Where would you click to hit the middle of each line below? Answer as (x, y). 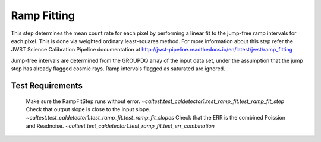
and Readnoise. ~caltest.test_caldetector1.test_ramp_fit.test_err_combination (120, 126)
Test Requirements (47, 85)
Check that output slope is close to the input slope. (88, 109)
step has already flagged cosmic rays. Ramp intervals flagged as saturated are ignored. (118, 69)
